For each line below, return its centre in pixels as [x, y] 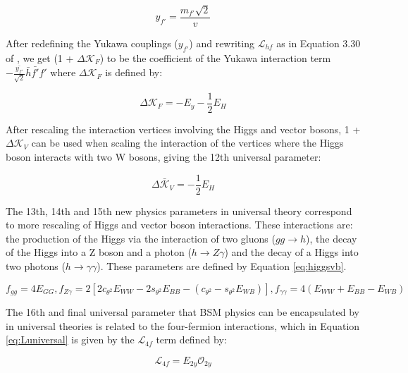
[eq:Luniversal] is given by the [70, 340]
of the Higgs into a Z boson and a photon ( [99, 252]
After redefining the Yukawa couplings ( [92, 43]
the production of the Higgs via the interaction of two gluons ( [141, 238]
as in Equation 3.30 [319, 43]
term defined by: [191, 340]
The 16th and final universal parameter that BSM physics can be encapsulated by [183, 312]
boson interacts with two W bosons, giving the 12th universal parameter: [163, 157]
